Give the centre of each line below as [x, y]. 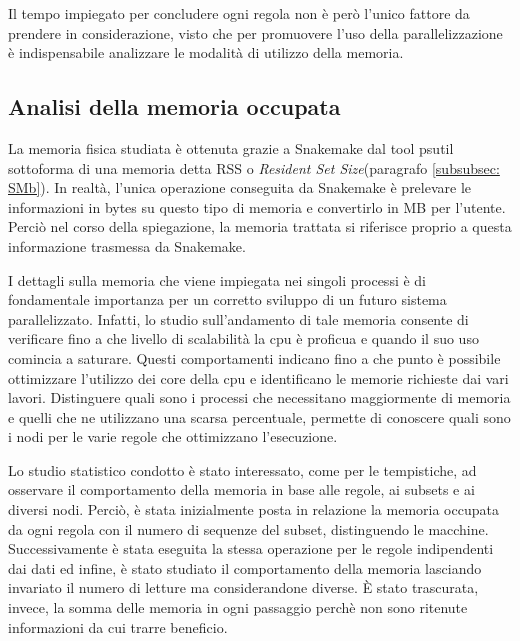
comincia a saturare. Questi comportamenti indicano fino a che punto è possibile [254, 357]
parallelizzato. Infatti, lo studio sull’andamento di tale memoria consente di [238, 318]
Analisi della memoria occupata [174, 106]
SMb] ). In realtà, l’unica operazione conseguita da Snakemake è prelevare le [240, 187]
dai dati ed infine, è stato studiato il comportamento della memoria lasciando [245, 567]
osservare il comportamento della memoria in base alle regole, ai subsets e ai [241, 489]
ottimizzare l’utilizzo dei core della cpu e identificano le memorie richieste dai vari [258, 377]
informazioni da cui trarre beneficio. [118, 626]
